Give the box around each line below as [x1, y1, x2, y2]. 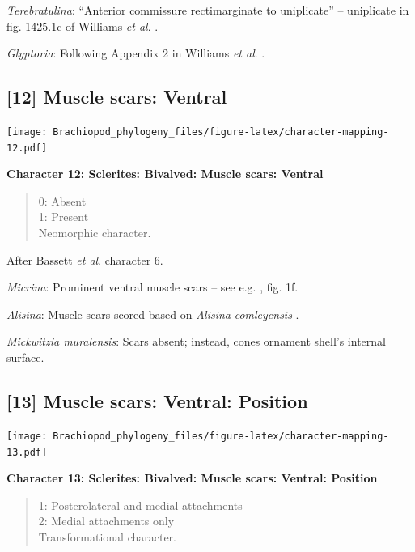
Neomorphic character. [38, 224, 151, 241]
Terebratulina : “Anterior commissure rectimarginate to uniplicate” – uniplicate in [6, 2, 409, 18]
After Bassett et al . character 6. [6, 251, 163, 268]
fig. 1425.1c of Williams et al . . [6, 17, 159, 34]
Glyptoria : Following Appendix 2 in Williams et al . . [6, 45, 265, 62]
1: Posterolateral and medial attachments [38, 496, 243, 513]
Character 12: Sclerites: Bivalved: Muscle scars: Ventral [6, 165, 324, 182]
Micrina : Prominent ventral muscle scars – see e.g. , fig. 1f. [6, 278, 299, 295]
